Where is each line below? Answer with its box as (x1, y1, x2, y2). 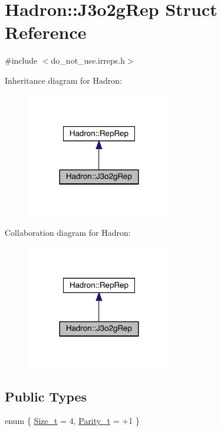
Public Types (5, 387, 87, 405)
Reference (5, 20, 87, 44)
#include (5, 54, 38, 67)
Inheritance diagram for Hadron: (5, 74, 122, 86)
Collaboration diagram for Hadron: (5, 226, 131, 238)
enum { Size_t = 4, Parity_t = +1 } (5, 414, 140, 427)
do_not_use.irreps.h (51, 54, 126, 67)
